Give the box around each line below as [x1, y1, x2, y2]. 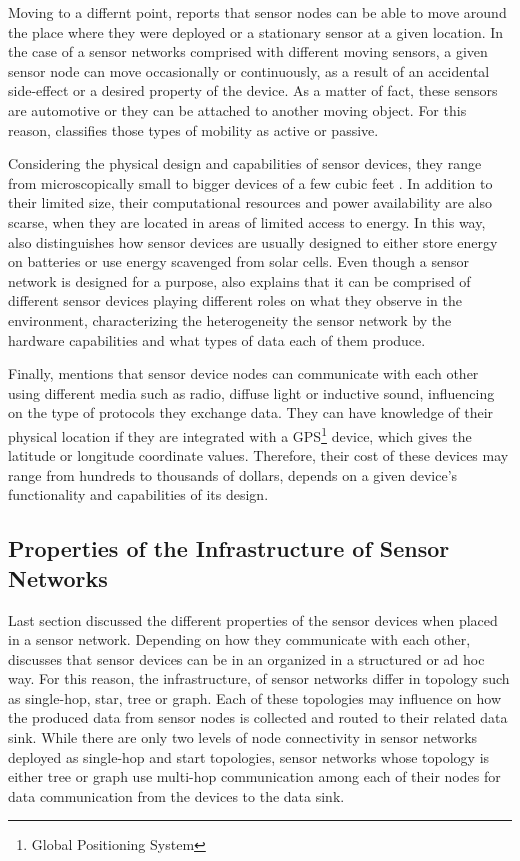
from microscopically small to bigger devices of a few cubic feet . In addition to [8, 172, 493, 193]
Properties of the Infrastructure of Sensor [8, 533, 450, 564]
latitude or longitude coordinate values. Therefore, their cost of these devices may [8, 445, 509, 466]
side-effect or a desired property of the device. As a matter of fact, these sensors [8, 80, 498, 101]
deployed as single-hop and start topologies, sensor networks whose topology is [8, 746, 490, 767]
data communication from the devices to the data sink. [8, 785, 345, 806]
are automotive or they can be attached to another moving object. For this [8, 99, 467, 120]
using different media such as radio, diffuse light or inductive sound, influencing [8, 382, 495, 403]
